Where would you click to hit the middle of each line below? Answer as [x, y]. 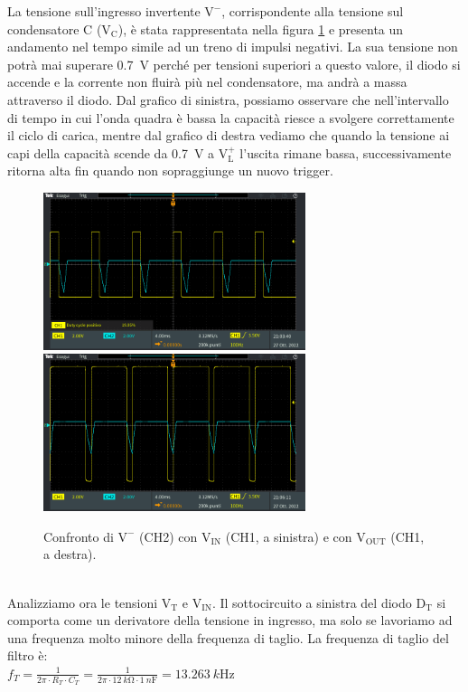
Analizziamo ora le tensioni [83, 602]
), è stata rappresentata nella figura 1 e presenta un [261, 28]
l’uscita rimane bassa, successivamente [346, 152]
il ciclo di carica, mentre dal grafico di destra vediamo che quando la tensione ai [229, 135]
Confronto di [79, 536]
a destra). [70, 554]
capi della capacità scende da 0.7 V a [111, 152]
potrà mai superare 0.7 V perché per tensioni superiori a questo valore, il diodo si [234, 64]
